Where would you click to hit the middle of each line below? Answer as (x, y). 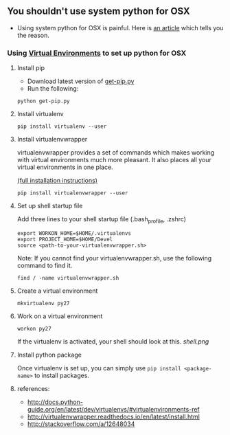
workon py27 (34, 328)
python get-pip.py (43, 101)
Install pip (31, 68)
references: (33, 388)
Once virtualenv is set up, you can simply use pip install (99, 368)
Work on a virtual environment (60, 316)
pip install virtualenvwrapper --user (72, 193)
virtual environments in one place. (65, 167)
